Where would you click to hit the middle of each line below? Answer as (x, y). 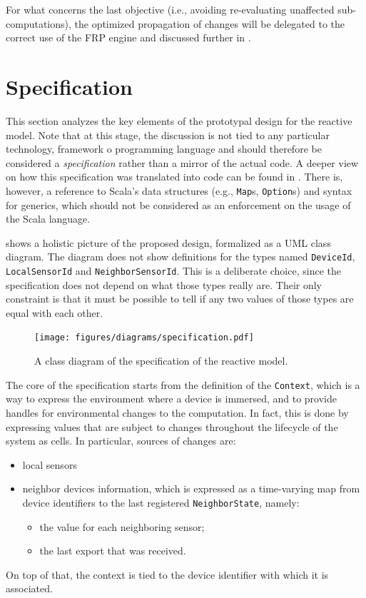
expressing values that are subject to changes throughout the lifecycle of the (172, 426)
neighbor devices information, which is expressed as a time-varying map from (191, 488)
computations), (39, 23)
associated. (29, 588)
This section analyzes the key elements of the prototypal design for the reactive (179, 120)
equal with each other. (55, 312)
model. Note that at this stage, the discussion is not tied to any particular (168, 135)
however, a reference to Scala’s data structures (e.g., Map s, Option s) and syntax (179, 190)
